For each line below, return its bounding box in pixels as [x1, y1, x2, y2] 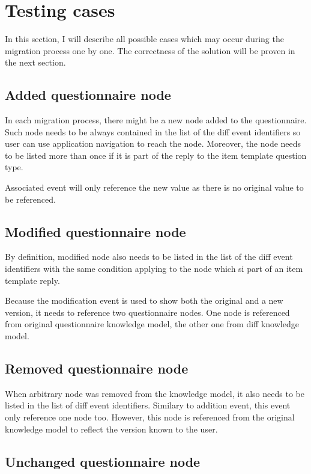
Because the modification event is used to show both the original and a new [5, 294, 283, 307]
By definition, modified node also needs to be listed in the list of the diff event [5, 250, 293, 263]
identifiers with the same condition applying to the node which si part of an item [5, 262, 303, 275]
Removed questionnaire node [5, 359, 189, 378]
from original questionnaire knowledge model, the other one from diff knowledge [5, 318, 299, 330]
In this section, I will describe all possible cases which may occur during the [5, 32, 284, 45]
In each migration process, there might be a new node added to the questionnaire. [5, 114, 307, 126]
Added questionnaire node [5, 85, 171, 104]
